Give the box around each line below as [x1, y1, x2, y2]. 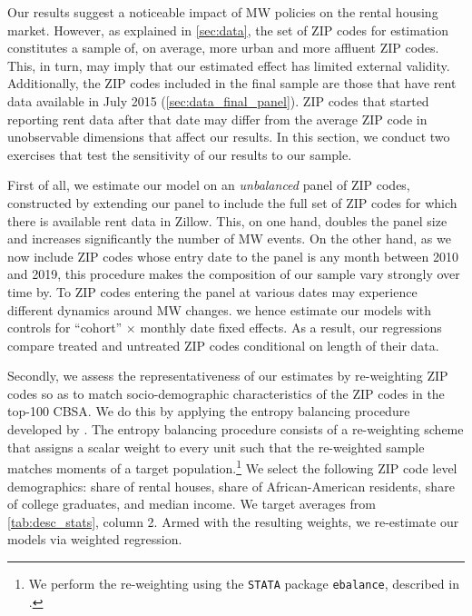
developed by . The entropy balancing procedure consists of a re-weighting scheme [7, 420, 464, 439]
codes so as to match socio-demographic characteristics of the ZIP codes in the [7, 383, 445, 402]
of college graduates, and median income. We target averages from [7, 494, 376, 513]
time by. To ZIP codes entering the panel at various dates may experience [7, 282, 418, 301]
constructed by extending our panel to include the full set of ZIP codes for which [7, 193, 457, 212]
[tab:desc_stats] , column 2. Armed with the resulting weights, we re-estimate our [7, 512, 459, 531]
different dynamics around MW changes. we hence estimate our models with [7, 300, 432, 319]
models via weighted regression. [7, 530, 182, 549]
